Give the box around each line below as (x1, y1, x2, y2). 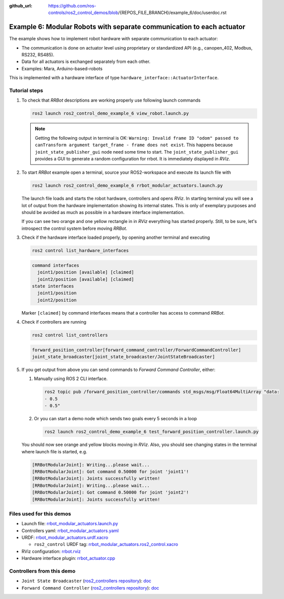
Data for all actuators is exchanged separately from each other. (21, 58, 151, 64)
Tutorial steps (9, 87, 43, 94)
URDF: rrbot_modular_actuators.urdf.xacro (21, 535, 109, 541)
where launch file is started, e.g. (21, 448, 88, 454)
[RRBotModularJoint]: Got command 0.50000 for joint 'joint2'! (32, 490, 189, 495)
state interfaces (32, 283, 74, 289)
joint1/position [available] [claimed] (37, 270, 134, 275)
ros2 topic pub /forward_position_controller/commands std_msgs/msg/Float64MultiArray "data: (44, 389, 280, 395)
